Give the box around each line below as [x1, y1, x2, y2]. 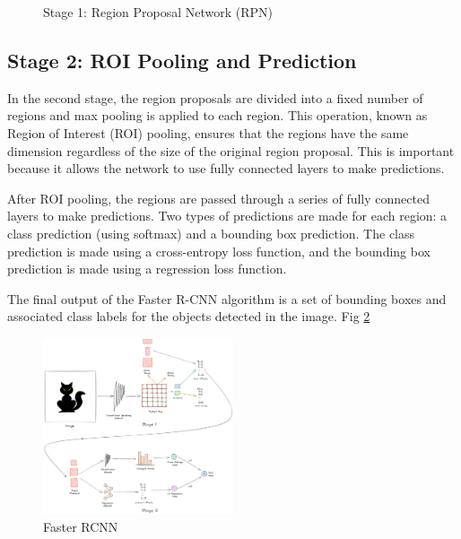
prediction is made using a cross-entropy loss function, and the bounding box [7, 241, 431, 260]
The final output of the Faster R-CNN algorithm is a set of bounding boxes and [7, 289, 447, 308]
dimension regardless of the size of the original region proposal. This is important [7, 141, 455, 160]
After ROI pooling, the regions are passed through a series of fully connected [7, 188, 430, 207]
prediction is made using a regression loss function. [7, 259, 287, 278]
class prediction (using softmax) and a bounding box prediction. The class [7, 223, 415, 242]
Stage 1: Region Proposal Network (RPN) [43, 3, 274, 21]
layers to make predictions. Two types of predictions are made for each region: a [7, 206, 448, 225]
